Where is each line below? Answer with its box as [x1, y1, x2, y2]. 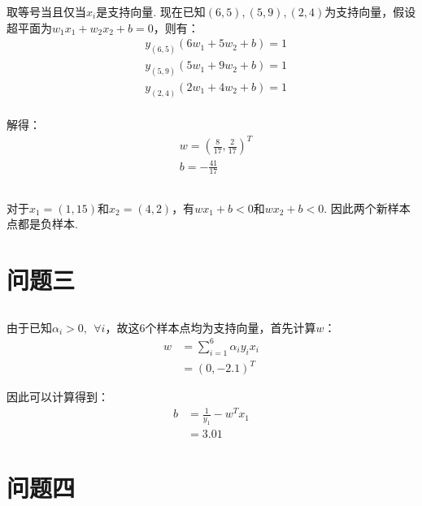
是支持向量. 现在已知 [96, 3, 206, 19]
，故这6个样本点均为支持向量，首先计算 [105, 318, 316, 335]
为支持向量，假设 [324, 3, 416, 19]
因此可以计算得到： [7, 388, 109, 405]
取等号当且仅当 [7, 3, 86, 19]
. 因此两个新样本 [324, 199, 411, 216]
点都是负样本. [7, 215, 78, 232]
